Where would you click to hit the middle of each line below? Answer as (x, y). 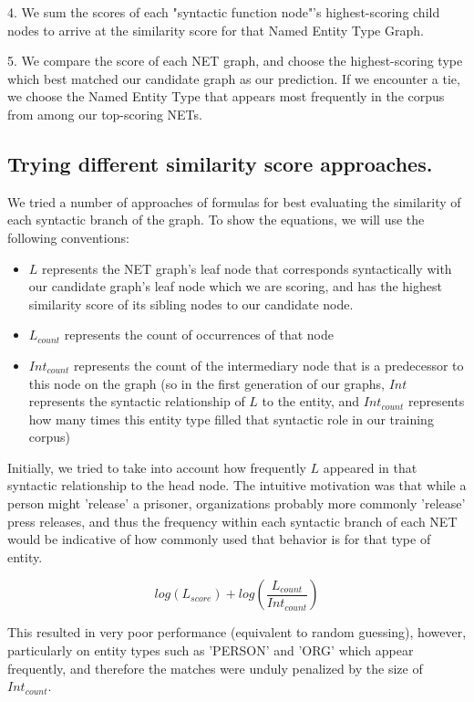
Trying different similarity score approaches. (220, 163)
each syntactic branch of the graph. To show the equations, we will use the (216, 220)
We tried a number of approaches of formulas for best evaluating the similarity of (234, 201)
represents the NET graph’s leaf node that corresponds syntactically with (247, 268)
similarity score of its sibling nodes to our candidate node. (191, 304)
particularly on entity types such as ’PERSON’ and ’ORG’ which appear (211, 650)
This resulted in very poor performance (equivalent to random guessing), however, (237, 632)
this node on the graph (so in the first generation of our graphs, (207, 383)
